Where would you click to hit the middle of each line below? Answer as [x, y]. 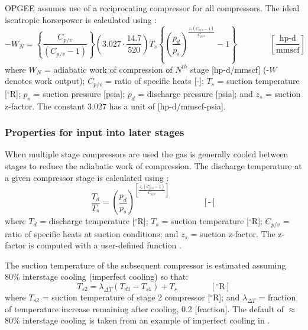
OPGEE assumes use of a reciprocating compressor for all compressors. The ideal [152, 8]
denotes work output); [45, 81]
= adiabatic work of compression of [108, 69]
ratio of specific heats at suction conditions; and [92, 233]
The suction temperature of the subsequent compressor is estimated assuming [145, 265]
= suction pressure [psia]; [79, 93]
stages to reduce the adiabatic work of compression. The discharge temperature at [153, 165]
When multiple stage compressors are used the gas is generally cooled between [147, 154]
